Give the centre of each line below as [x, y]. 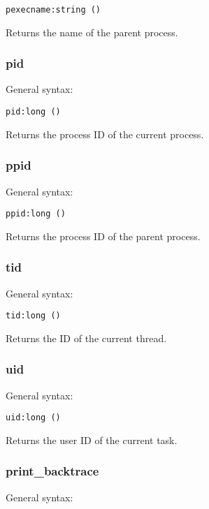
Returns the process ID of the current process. [105, 134]
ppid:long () [36, 214]
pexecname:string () [53, 10]
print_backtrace [52, 471]
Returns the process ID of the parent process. [103, 236]
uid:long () [33, 418]
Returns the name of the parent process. [92, 32]
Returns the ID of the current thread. [86, 338]
